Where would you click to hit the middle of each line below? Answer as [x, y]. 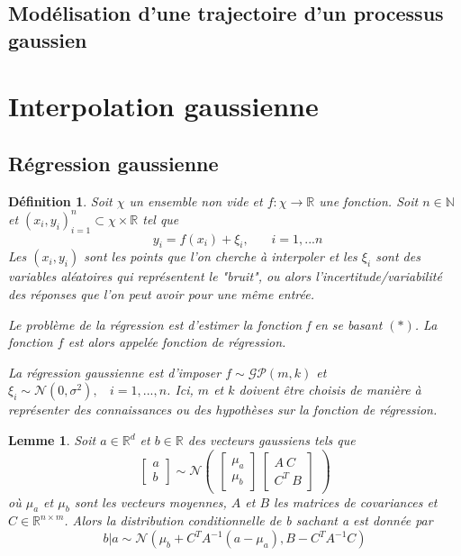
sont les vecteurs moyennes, [150, 501]
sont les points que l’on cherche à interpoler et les [221, 256]
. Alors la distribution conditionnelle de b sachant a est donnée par [249, 520]
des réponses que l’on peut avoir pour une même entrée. [161, 294]
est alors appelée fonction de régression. [177, 342]
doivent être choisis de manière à [330, 390]
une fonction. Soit [369, 201]
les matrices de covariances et [356, 501]
